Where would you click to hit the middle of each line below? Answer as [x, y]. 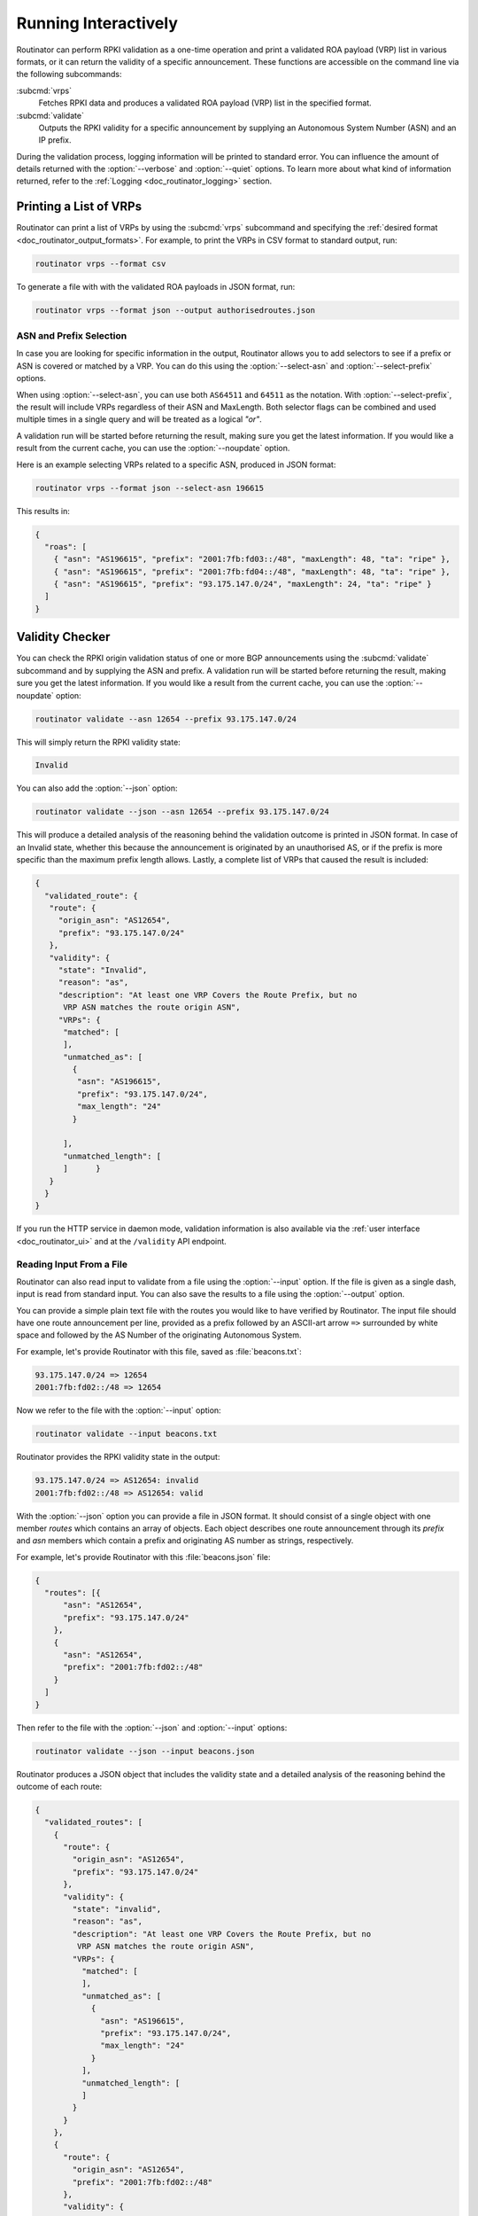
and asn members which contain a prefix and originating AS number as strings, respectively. [185, 1541]
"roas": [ [66, 546]
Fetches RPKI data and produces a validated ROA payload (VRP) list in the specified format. [205, 103]
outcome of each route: [59, 1786]
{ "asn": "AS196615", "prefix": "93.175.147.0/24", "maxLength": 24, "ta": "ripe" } [243, 584]
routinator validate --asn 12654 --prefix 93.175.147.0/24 [166, 719]
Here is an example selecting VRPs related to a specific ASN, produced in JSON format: [176, 464]
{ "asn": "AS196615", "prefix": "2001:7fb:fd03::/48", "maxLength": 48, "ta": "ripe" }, [252, 559]
